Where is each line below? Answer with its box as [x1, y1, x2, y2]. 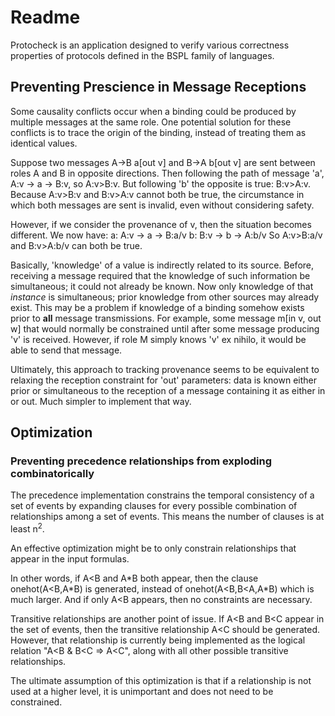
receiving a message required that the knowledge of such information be [10, 269, 311, 281]
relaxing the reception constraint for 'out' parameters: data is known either [10, 374, 318, 386]
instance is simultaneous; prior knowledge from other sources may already [10, 291, 320, 303]
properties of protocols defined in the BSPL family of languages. [10, 49, 275, 61]
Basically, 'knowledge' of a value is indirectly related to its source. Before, [10, 259, 315, 271]
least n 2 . [10, 521, 45, 535]
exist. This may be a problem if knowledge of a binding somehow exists [10, 301, 305, 313]
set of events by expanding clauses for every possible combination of [10, 500, 298, 512]
